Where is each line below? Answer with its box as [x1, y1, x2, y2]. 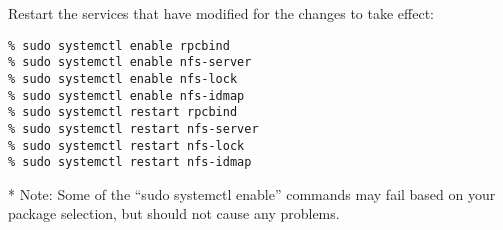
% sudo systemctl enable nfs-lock [8, 71, 238, 86]
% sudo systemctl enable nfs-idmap [8, 88, 245, 103]
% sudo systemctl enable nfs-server [8, 55, 252, 70]
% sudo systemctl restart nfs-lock [8, 138, 245, 153]
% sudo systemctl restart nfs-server [8, 121, 259, 136]
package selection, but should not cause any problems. [8, 203, 340, 224]
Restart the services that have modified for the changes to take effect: [8, 3, 434, 23]
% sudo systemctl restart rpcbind [8, 105, 238, 120]
